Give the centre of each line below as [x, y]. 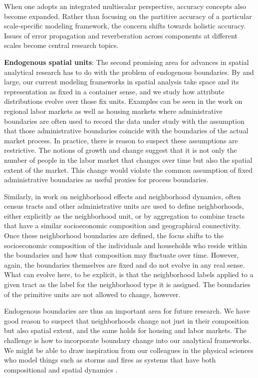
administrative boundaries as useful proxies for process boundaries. [106, 180]
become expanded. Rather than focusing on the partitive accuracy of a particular [128, 16]
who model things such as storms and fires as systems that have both [110, 360]
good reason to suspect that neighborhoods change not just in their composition [127, 320]
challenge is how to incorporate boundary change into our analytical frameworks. [128, 340]
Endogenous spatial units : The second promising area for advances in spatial [127, 62]
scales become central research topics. [61, 45]
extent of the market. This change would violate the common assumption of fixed [129, 170]
